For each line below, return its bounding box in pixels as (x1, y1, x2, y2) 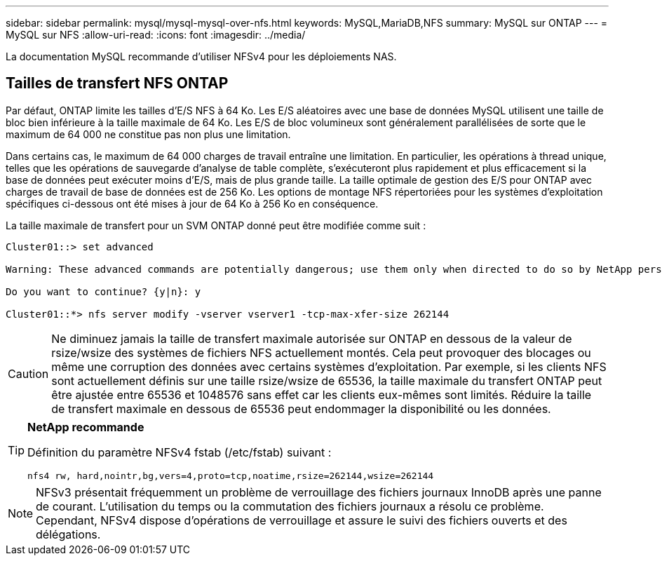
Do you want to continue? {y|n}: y (6, 285, 201, 297)
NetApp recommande (27, 419, 144, 434)
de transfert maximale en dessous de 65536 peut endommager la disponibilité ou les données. (51, 401, 551, 416)
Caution (8, 366, 49, 381)
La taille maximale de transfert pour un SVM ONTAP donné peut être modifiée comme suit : (6, 219, 426, 231)
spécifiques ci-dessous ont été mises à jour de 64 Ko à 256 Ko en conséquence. (6, 197, 379, 210)
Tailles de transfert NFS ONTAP (6, 74, 229, 93)
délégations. (36, 527, 101, 541)
